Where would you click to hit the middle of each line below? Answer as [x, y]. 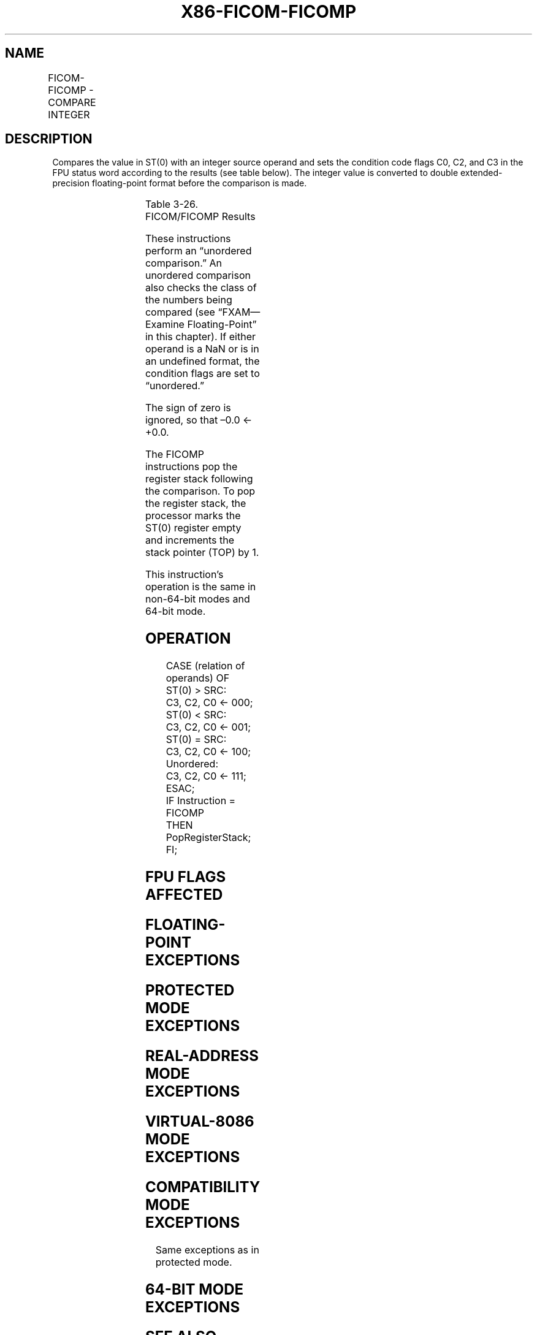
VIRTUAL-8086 [200, 1121]
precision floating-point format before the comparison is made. [180, 183]
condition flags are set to [202, 374]
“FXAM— [239, 312]
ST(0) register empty [193, 528]
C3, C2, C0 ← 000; [209, 703]
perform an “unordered [198, 251]
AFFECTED [184, 895]
